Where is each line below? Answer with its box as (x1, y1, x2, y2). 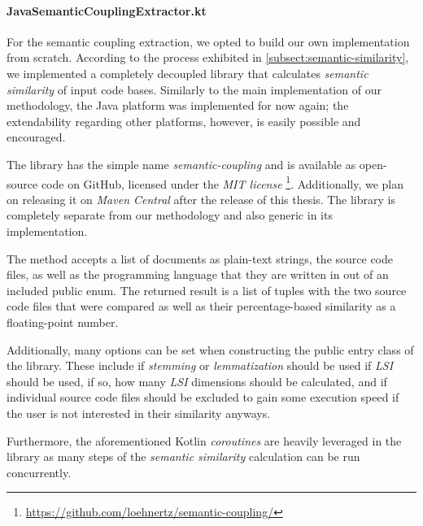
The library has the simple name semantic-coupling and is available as (7, 155, 356, 172)
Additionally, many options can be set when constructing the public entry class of (7, 341, 414, 358)
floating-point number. (7, 313, 119, 330)
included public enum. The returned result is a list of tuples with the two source (7, 281, 407, 298)
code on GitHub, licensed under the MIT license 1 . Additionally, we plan (41, 172, 404, 192)
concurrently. (7, 463, 72, 480)
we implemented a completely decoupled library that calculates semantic (7, 64, 368, 81)
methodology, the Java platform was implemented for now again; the (7, 97, 349, 114)
